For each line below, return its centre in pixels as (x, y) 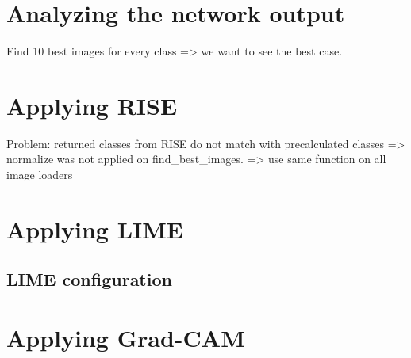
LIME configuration (89, 279)
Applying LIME (95, 229)
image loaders (40, 175)
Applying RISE (92, 105)
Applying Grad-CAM (126, 337)
